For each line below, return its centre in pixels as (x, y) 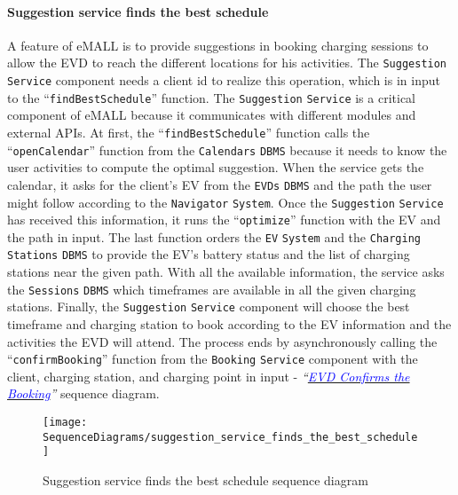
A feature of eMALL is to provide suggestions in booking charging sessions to (218, 45)
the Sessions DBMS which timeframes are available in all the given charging (212, 289)
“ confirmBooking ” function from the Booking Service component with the (213, 359)
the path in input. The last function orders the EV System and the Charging (214, 236)
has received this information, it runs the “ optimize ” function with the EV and (224, 220)
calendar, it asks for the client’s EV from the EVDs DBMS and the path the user (220, 184)
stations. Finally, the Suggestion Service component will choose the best (209, 306)
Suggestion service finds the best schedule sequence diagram (205, 480)
